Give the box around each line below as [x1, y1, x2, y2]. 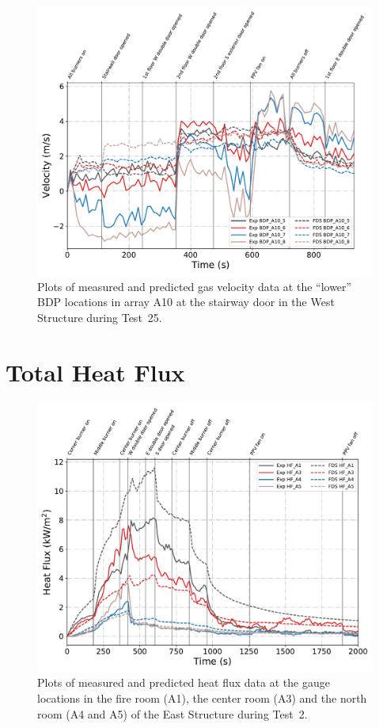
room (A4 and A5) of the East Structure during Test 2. [37, 705, 308, 722]
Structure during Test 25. [37, 308, 162, 325]
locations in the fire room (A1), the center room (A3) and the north [37, 689, 367, 706]
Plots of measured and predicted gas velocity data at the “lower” [37, 278, 352, 294]
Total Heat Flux [6, 355, 185, 388]
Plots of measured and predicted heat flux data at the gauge [37, 674, 330, 691]
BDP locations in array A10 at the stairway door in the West [37, 293, 335, 310]
